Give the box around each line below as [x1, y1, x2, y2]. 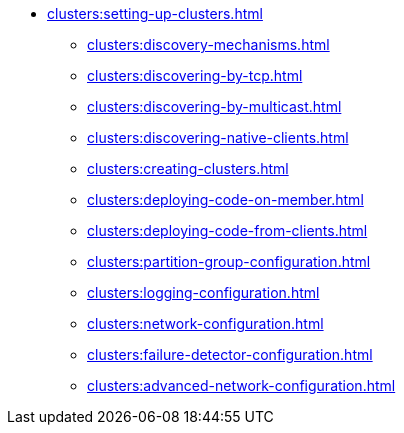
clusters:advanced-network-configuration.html [87, 377, 396, 394]
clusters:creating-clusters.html [87, 160, 289, 177]
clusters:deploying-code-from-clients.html [87, 222, 368, 239]
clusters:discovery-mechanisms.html [87, 36, 330, 53]
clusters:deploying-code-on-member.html [87, 191, 364, 208]
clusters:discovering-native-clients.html [87, 129, 349, 146]
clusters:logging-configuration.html [87, 284, 320, 301]
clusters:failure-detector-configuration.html [87, 346, 373, 363]
